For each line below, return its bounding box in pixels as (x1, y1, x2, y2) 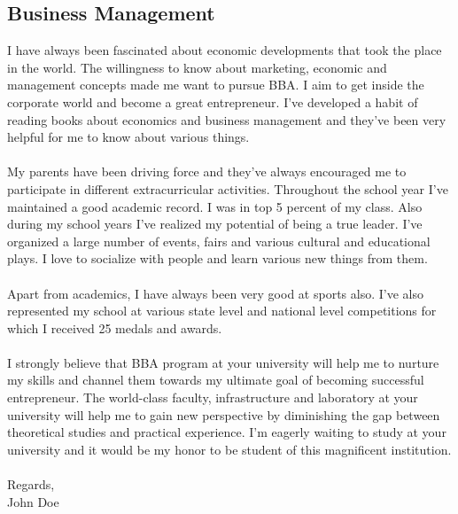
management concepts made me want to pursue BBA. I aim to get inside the (7, 75, 424, 94)
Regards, (7, 475, 55, 494)
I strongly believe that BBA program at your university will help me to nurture (7, 353, 439, 371)
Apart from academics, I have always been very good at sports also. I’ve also (7, 284, 423, 302)
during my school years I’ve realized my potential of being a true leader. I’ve (7, 214, 423, 233)
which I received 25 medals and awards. (7, 318, 222, 337)
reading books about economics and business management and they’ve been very (7, 110, 446, 128)
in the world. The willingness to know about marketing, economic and (7, 58, 387, 76)
